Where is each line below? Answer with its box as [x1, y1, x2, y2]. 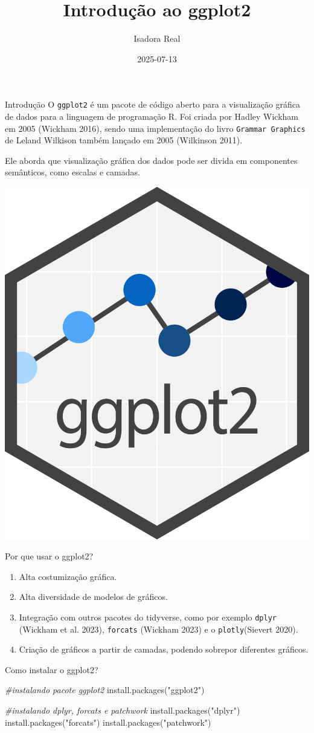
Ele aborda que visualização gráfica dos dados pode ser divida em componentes [5, 154, 298, 166]
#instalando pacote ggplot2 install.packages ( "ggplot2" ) [5, 683, 205, 696]
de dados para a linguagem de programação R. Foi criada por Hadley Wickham [5, 109, 299, 122]
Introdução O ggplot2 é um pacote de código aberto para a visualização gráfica [5, 98, 301, 111]
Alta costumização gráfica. [19, 570, 117, 582]
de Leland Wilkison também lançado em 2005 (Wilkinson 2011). [5, 134, 243, 146]
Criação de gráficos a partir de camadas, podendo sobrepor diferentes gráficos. [19, 643, 309, 656]
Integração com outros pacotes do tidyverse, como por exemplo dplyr [19, 610, 277, 623]
